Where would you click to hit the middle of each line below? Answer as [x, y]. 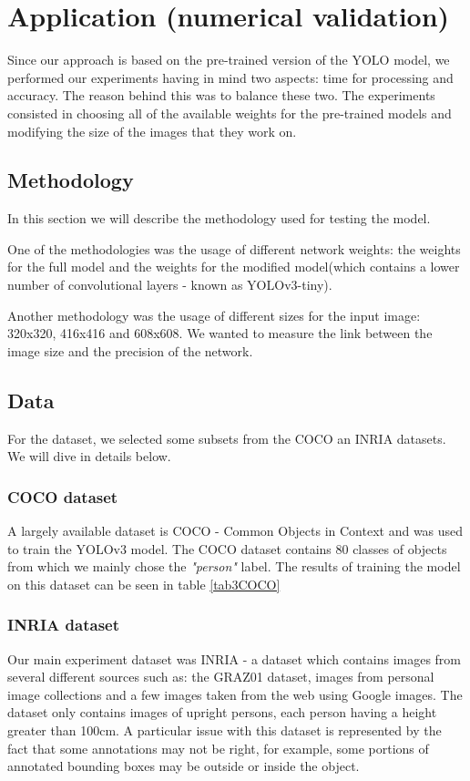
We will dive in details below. [89, 456]
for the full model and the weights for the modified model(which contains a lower [234, 267]
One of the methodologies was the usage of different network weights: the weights [234, 248]
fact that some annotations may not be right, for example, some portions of [218, 748]
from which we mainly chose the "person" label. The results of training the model [234, 566]
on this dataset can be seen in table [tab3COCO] [144, 584]
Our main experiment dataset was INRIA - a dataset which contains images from [235, 658]
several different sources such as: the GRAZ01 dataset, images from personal [221, 677]
